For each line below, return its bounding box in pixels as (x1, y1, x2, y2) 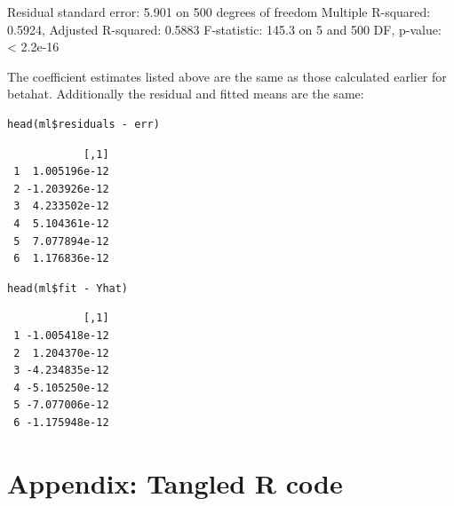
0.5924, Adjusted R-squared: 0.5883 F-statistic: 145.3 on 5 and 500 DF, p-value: (7, 20, 442, 38)
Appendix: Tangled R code (7, 464, 343, 501)
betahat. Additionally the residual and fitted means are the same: (7, 84, 364, 103)
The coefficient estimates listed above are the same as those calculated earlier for (7, 67, 447, 85)
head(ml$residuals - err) (7, 117, 160, 130)
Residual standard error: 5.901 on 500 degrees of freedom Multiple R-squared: (7, 3, 431, 20)
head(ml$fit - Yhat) (7, 281, 129, 295)
